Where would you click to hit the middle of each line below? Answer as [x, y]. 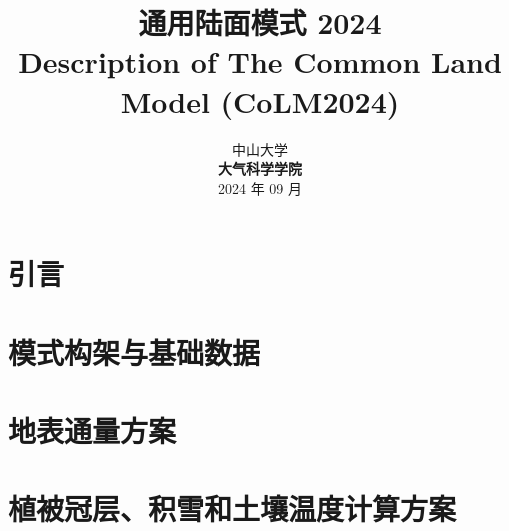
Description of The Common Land [260, 61]
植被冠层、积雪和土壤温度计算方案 [232, 508]
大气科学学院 [260, 168]
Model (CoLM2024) [260, 100]
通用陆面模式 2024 [260, 22]
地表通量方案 [92, 430]
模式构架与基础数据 [134, 351]
